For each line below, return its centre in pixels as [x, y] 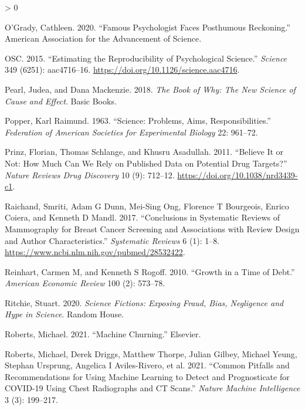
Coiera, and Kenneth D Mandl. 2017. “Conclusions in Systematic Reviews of [142, 217]
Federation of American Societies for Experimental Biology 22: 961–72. [131, 132]
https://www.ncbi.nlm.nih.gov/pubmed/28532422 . [95, 252]
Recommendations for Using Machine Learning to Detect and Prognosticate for [147, 376]
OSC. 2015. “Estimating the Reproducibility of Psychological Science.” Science [146, 58]
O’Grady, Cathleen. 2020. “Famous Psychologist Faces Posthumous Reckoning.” [148, 27]
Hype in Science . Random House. [65, 314]
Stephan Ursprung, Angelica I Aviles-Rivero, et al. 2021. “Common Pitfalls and [147, 365]
